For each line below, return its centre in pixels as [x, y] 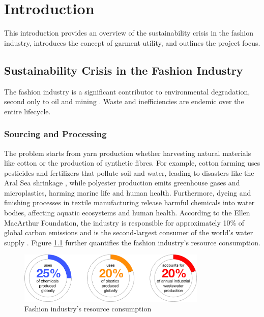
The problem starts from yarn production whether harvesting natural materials [128, 153]
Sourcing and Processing [55, 134]
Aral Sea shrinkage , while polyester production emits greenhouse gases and [122, 183]
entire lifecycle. [27, 111]
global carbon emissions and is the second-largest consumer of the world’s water [129, 232]
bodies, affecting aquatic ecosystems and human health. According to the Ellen [127, 213]
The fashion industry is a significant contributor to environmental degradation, [127, 91]
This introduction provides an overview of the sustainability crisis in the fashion [129, 33]
